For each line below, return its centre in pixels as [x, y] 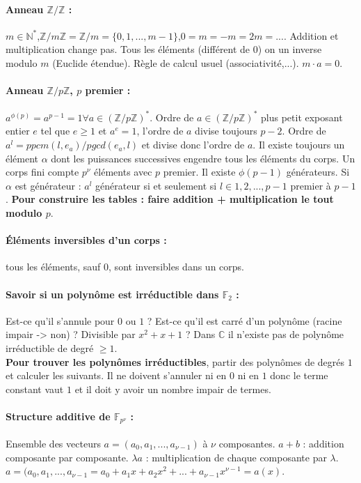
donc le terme [299, 375]
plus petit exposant [302, 117]
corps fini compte [42, 172]
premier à [311, 185]
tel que [55, 131]
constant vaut [35, 389]
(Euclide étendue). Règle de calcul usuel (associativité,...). [176, 62]
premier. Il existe [199, 172]
